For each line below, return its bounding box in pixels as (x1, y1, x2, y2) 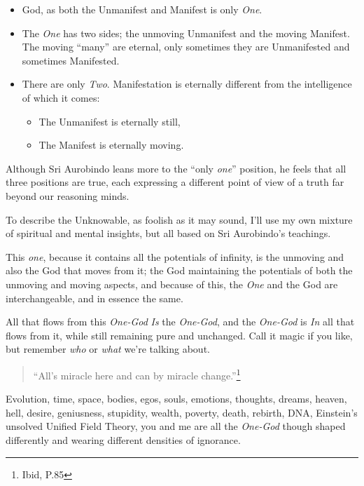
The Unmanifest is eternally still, (38, 114, 181, 128)
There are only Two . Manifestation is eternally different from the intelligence (22, 76, 352, 91)
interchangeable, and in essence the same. (6, 290, 183, 305)
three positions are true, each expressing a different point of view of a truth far (6, 175, 344, 189)
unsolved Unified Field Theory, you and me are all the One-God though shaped (6, 419, 346, 433)
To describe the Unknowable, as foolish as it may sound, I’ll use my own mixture (6, 212, 353, 227)
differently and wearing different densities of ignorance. (6, 432, 241, 447)
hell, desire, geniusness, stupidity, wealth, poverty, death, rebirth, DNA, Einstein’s (6, 405, 358, 419)
